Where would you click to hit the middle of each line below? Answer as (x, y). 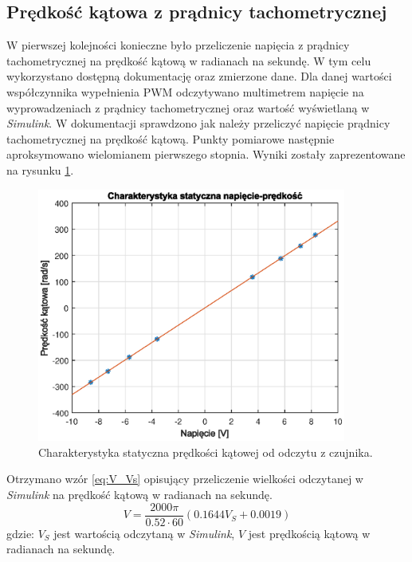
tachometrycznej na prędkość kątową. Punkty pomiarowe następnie (171, 138)
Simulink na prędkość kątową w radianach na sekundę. (139, 495)
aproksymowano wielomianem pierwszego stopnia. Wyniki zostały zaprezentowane (206, 154)
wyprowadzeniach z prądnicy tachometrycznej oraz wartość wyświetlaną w (188, 107)
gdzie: (20, 533)
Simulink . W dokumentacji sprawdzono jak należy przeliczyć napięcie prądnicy (198, 123)
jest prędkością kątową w (309, 533)
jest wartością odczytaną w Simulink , (144, 533)
